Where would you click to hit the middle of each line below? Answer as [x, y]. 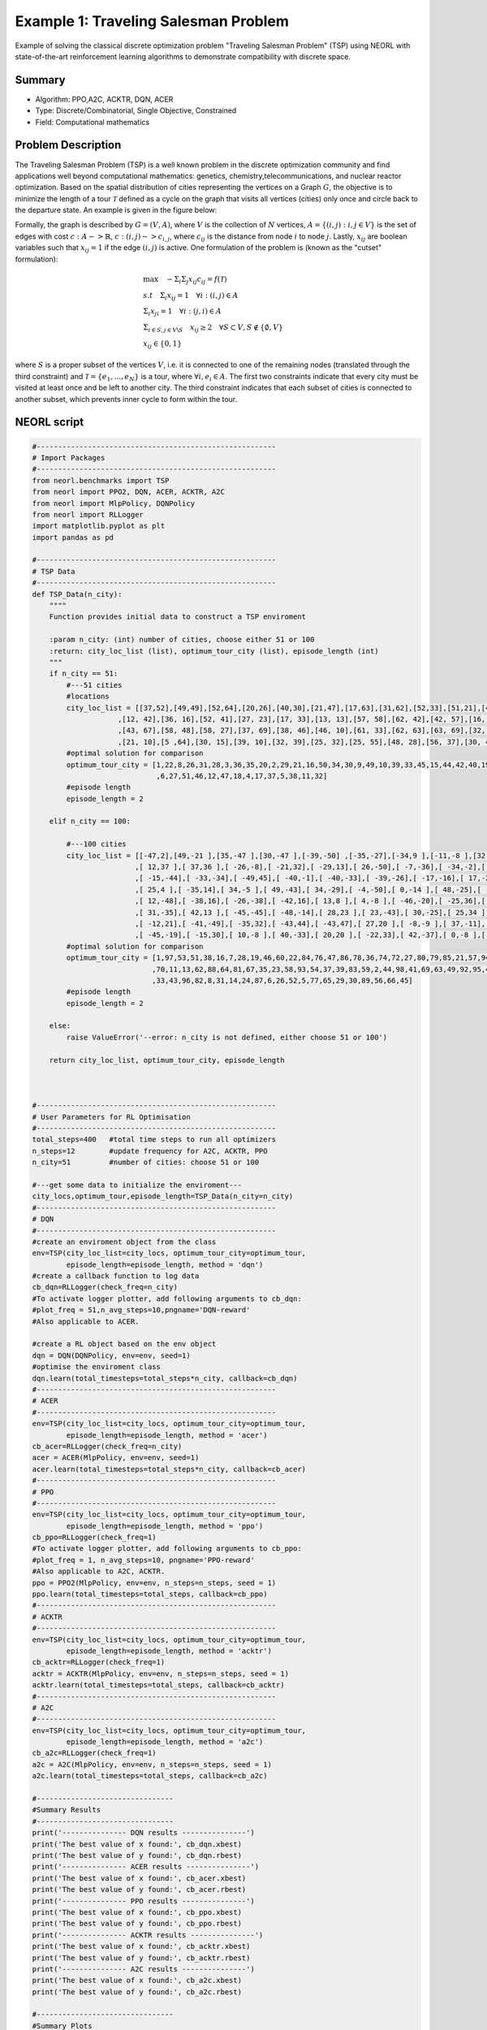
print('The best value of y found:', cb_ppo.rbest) [137, 1924]
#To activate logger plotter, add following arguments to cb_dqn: [167, 1298]
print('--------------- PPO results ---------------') [143, 1901]
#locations [88, 697]
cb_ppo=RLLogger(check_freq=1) [95, 1538]
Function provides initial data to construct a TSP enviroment [178, 617]
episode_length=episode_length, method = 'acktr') [169, 1651]
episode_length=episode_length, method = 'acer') [167, 1435]
